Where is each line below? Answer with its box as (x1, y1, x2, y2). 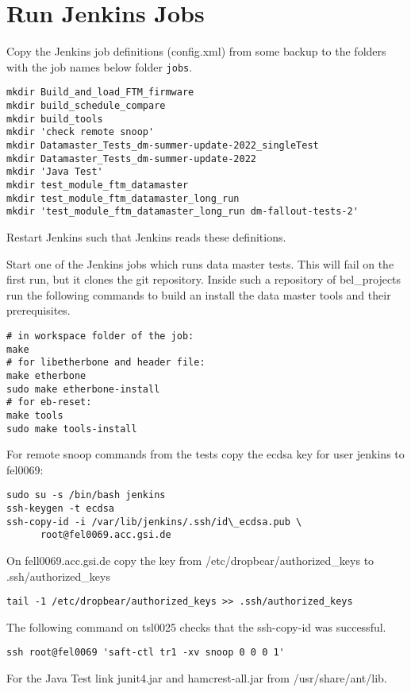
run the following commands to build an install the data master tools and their (6, 286, 391, 303)
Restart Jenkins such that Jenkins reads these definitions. (6, 228, 286, 245)
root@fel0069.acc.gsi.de (40, 529, 171, 541)
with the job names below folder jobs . (6, 58, 193, 75)
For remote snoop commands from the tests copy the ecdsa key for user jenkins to (6, 446, 405, 462)
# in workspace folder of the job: (6, 330, 194, 342)
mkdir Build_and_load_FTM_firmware (6, 87, 194, 99)
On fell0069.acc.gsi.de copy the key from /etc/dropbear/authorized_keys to (6, 551, 375, 568)
